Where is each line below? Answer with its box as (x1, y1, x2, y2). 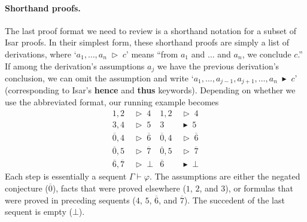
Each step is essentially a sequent (5, 170, 127, 183)
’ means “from (126, 47, 178, 60)
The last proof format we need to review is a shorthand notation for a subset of (5, 24, 297, 37)
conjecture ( (5, 182, 48, 194)
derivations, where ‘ (5, 47, 77, 60)
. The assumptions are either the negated (149, 170, 300, 183)
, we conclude (242, 47, 291, 60)
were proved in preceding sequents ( (5, 193, 136, 206)
